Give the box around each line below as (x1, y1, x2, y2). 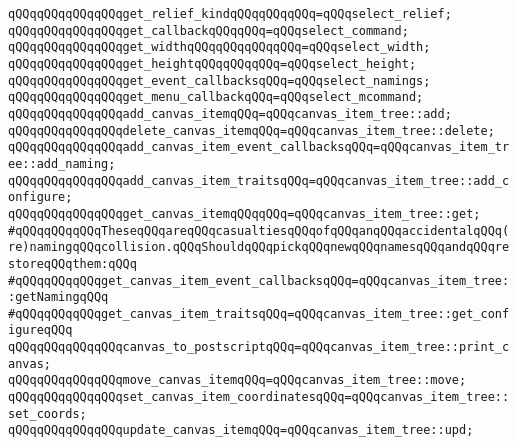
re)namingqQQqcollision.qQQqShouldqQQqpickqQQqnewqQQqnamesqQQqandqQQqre (8, 240, 510, 255)
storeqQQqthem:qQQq (8, 256, 137, 271)
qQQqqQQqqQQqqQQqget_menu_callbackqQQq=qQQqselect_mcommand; (8, 90, 424, 105)
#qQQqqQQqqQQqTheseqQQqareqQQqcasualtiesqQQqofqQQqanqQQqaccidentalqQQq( (8, 223, 510, 238)
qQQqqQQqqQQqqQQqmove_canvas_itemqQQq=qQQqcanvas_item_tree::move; (8, 373, 467, 388)
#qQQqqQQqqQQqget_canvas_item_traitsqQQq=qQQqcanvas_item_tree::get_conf (8, 306, 510, 321)
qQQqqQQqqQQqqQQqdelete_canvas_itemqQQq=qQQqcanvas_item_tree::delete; (8, 123, 495, 138)
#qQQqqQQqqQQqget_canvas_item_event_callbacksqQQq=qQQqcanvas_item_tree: (8, 273, 510, 288)
